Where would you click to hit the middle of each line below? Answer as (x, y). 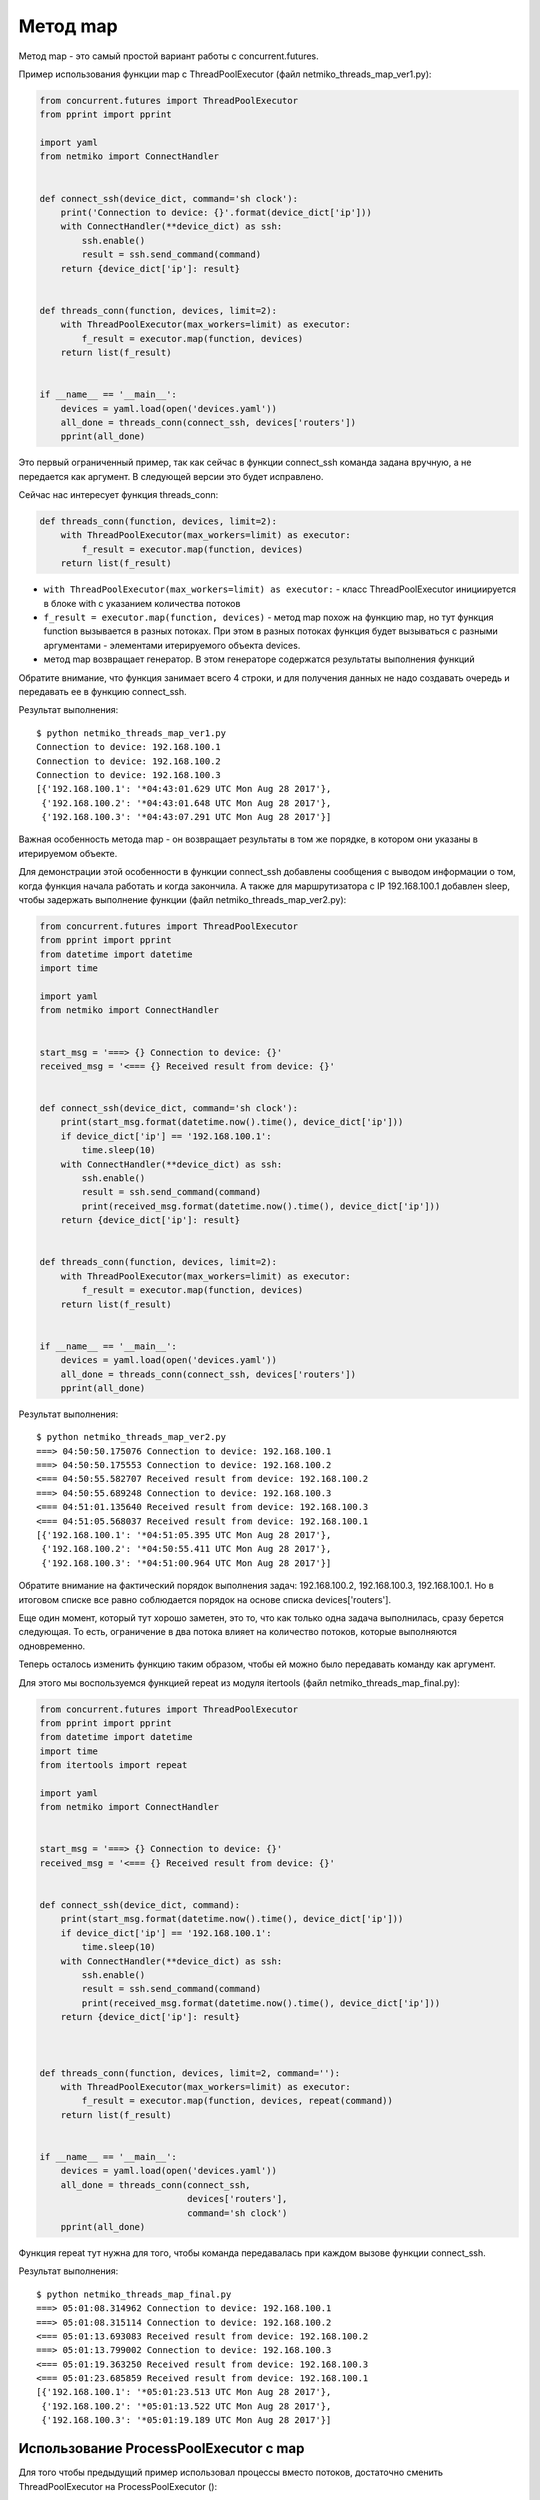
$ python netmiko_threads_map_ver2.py (131, 1437)
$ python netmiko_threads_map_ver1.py (131, 733)
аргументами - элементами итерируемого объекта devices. (172, 645)
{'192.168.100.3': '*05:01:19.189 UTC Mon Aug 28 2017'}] (186, 2420)
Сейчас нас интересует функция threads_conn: (118, 495)
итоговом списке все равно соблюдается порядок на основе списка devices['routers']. (205, 1599)
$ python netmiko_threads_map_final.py (134, 2294)
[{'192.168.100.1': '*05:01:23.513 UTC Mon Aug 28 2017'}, (184, 2392)
